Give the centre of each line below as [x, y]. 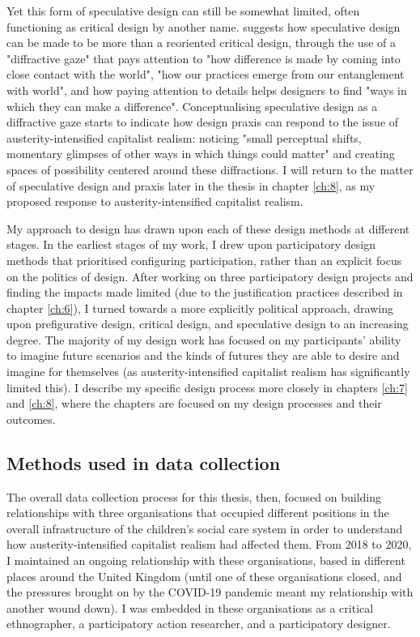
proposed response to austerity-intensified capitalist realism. [155, 201]
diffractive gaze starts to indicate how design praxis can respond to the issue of [203, 122]
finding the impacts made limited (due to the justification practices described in [205, 292]
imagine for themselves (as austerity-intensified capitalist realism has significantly [208, 372]
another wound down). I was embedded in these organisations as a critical [190, 607]
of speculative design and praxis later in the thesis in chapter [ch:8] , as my [191, 185]
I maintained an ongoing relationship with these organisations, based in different [206, 560]
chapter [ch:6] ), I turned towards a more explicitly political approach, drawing [200, 308]
